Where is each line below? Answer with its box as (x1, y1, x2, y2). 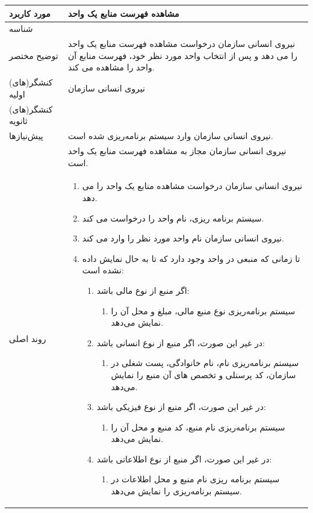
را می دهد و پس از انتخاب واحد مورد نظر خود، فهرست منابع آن (68, 49, 298, 61)
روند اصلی (9, 332, 46, 344)
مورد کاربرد (9, 7, 51, 19)
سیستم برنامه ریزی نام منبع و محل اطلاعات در (111, 473, 280, 485)
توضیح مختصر (9, 49, 58, 61)
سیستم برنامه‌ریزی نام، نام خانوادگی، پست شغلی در (111, 356, 299, 369)
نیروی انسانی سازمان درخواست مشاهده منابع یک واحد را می (82, 179, 303, 192)
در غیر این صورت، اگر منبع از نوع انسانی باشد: (96, 336, 265, 349)
